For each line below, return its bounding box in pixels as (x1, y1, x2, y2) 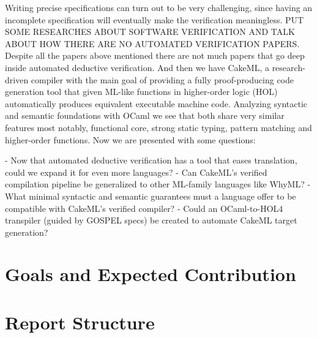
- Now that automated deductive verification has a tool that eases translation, (5, 154, 297, 167)
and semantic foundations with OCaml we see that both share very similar (5, 109, 285, 122)
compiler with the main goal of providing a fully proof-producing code (31, 73, 294, 86)
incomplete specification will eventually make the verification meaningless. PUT (5, 13, 304, 26)
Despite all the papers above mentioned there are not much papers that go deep (5, 49, 305, 62)
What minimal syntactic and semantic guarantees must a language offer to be (5, 189, 296, 202)
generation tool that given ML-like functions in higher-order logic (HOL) (5, 85, 278, 98)
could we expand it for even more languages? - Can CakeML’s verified (5, 165, 267, 178)
